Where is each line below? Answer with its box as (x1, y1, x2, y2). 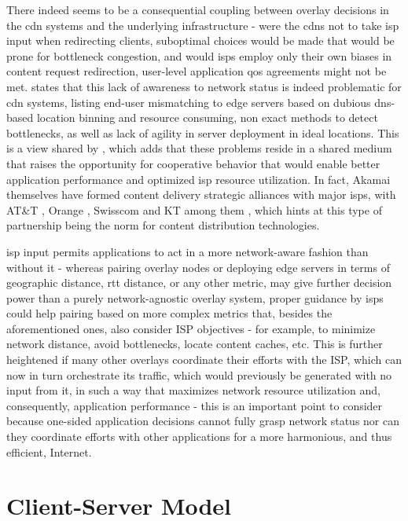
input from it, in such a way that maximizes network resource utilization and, (6, 382, 380, 398)
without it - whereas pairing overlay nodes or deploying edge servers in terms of (6, 259, 390, 275)
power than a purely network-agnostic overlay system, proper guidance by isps (6, 289, 384, 306)
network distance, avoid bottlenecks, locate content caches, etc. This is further (6, 336, 383, 352)
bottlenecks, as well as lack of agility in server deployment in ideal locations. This (6, 124, 399, 141)
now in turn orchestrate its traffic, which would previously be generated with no (6, 366, 392, 383)
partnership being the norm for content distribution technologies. (6, 217, 320, 233)
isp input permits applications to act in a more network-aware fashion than (6, 243, 369, 259)
